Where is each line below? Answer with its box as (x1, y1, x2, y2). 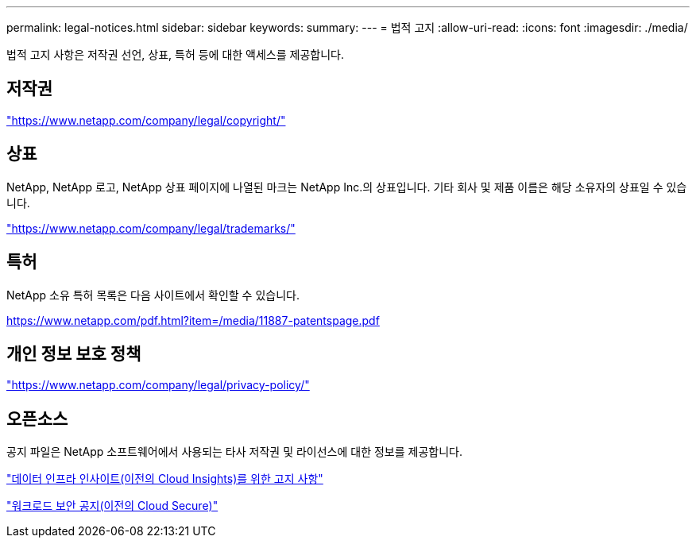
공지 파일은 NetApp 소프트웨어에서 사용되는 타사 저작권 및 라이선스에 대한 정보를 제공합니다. (6, 445, 462, 459)
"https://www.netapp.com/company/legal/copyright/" (6, 113, 286, 127)
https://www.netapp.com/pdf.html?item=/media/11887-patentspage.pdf (6, 313, 380, 327)
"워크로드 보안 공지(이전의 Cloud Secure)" (6, 499, 218, 513)
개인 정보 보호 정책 (6, 343, 141, 364)
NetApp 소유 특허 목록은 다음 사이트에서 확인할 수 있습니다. (6, 287, 300, 302)
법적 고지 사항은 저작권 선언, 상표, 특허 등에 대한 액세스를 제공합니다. (6, 48, 344, 61)
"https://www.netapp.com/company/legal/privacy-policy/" (6, 378, 310, 392)
